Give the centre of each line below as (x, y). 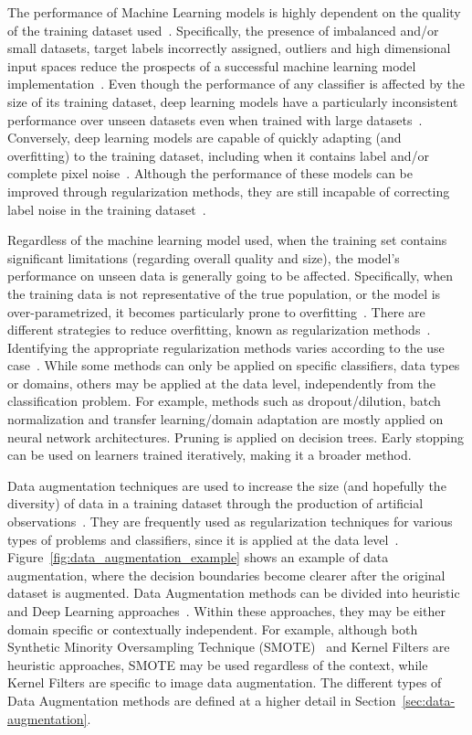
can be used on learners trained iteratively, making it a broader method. (210, 455)
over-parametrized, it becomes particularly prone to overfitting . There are (216, 311)
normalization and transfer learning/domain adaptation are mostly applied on (226, 419)
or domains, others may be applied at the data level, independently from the (221, 383)
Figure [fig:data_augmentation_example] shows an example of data (198, 557)
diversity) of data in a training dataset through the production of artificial (215, 503)
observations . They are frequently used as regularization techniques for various (230, 522)
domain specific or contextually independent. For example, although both (213, 628)
